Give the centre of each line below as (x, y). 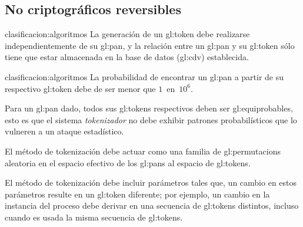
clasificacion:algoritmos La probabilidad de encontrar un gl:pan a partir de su (144, 76)
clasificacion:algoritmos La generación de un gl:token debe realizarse (127, 34)
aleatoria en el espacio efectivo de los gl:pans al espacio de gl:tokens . (128, 162)
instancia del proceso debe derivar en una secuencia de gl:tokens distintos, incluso (152, 205)
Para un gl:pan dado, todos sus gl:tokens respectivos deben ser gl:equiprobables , (149, 108)
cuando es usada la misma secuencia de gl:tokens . (94, 217)
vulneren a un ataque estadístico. (64, 131)
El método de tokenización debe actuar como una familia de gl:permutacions (143, 151)
